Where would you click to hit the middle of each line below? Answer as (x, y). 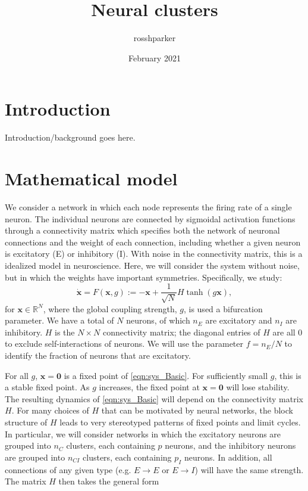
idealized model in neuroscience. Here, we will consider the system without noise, (152, 265)
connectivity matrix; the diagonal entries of (181, 332)
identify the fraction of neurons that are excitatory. (98, 355)
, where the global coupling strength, (110, 308)
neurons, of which (158, 320)
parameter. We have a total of (59, 320)
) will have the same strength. (249, 469)
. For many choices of (50, 410)
